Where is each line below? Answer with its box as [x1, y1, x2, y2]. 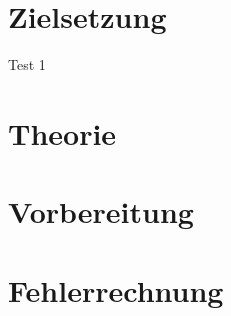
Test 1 [8, 54, 46, 75]
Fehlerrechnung [8, 269, 224, 310]
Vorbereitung [8, 191, 194, 232]
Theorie [8, 112, 117, 153]
